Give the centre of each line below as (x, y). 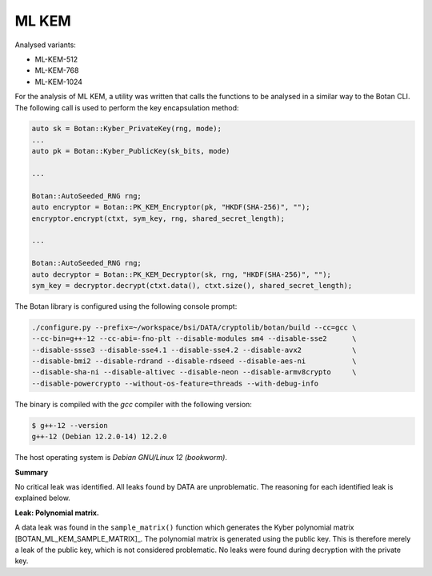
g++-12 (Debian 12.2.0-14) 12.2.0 (99, 437)
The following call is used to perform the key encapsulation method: (127, 107)
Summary (31, 472)
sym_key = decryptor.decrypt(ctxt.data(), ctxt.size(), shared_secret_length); (192, 285)
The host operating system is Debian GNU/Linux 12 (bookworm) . (121, 458)
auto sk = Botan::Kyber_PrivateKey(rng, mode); (126, 129)
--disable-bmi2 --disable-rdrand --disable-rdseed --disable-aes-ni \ (194, 361)
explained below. (43, 498)
